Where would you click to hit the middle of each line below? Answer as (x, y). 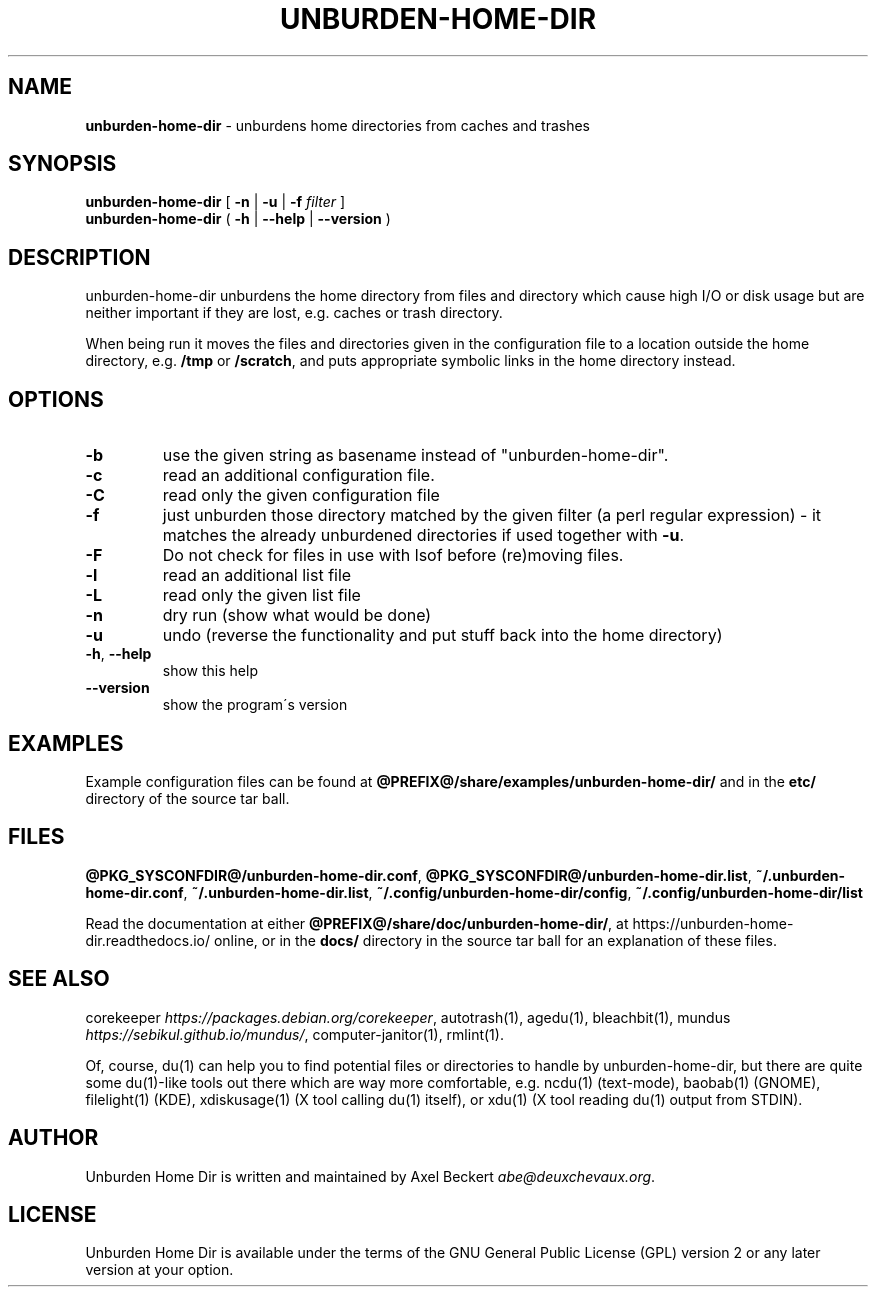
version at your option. (159, 1270)
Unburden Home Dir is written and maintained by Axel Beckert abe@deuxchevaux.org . (370, 1176)
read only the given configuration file (301, 495)
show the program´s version (255, 705)
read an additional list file (257, 575)
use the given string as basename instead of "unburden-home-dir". (415, 455)
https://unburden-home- (713, 923)
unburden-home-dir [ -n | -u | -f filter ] (215, 202)
